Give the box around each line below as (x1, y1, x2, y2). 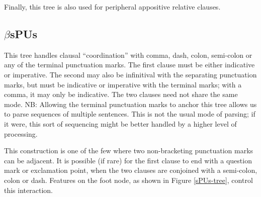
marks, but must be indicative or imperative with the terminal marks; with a (4, 79, 242, 89)
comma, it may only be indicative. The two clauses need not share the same (4, 89, 238, 100)
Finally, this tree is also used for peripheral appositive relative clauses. (4, 2, 221, 12)
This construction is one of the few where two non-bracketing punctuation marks (4, 145, 253, 156)
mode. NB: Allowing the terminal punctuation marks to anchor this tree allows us (4, 98, 257, 109)
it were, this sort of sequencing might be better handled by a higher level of (4, 118, 237, 129)
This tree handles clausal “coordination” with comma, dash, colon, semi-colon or (4, 49, 252, 60)
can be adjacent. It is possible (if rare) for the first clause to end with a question (4, 155, 252, 165)
